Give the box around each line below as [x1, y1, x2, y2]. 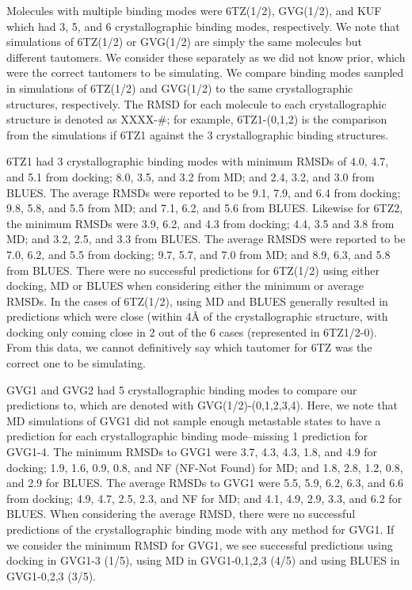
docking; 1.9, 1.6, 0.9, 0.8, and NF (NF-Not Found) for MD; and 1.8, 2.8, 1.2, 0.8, [6, 459, 403, 475]
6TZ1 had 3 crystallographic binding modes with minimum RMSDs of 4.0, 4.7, [6, 153, 389, 169]
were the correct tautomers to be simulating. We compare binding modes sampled [6, 64, 404, 81]
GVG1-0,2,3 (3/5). [6, 567, 96, 584]
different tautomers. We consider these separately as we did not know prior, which [6, 48, 406, 65]
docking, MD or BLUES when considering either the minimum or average [6, 277, 364, 294]
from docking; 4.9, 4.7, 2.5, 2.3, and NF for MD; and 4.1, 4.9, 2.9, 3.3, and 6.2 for [6, 489, 402, 506]
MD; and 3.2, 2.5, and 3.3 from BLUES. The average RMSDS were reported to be [6, 230, 406, 247]
